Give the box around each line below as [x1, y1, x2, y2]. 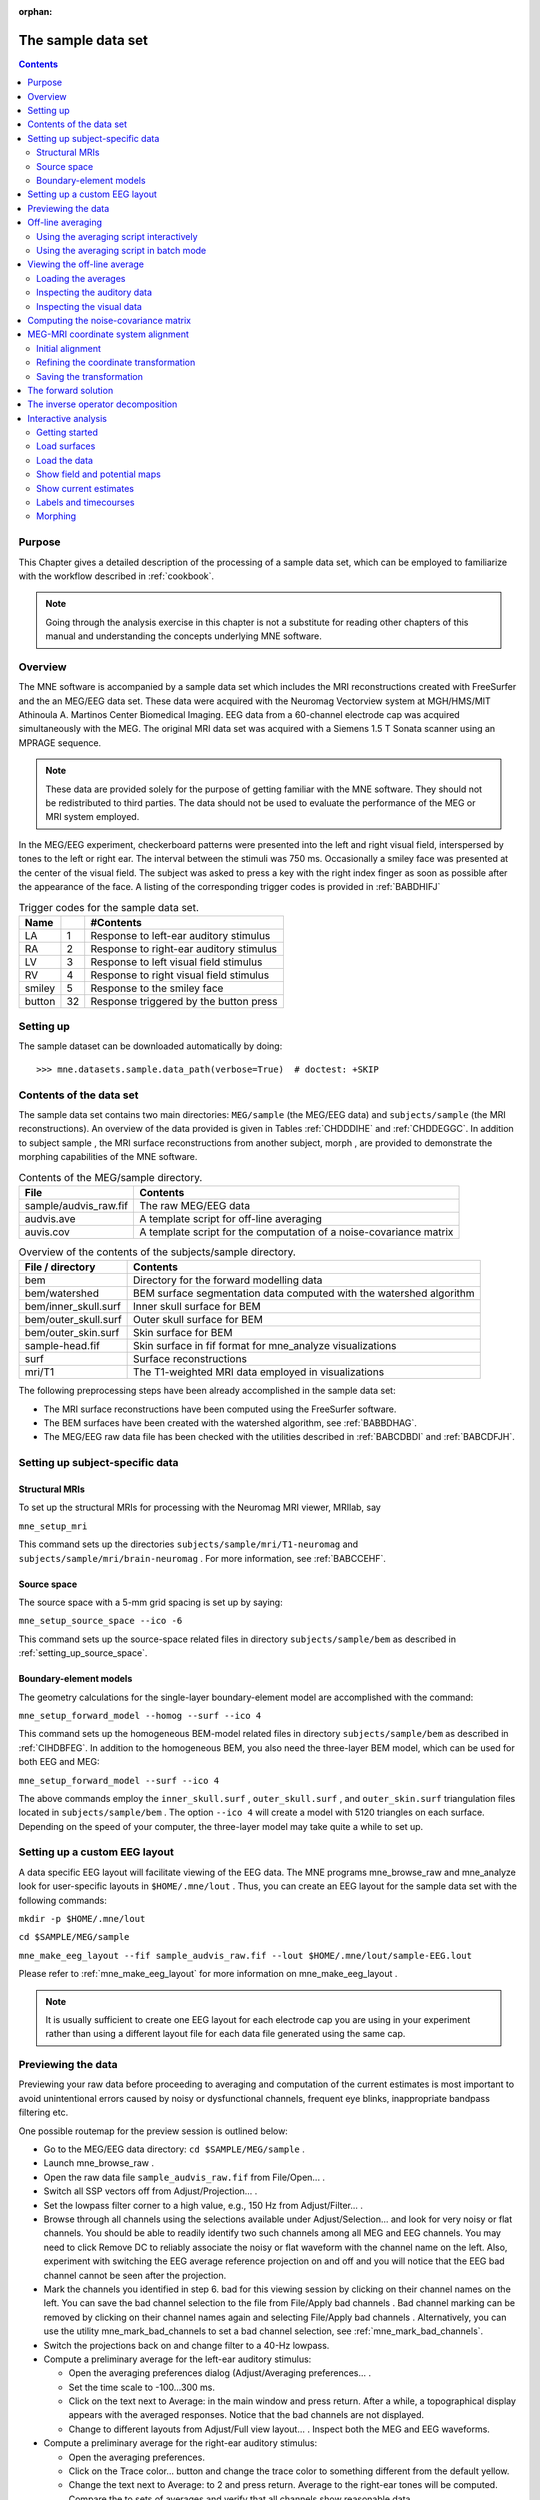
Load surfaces [36, 440, 96, 452]
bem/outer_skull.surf [24, 1313, 122, 1327]
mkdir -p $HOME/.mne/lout [18, 1913, 146, 1924]
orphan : [18, 6, 53, 17]
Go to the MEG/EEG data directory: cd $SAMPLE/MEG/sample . [43, 2143, 305, 2155]
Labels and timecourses [36, 496, 135, 509]
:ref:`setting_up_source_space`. [18, 1647, 148, 1659]
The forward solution [27, 384, 114, 396]
